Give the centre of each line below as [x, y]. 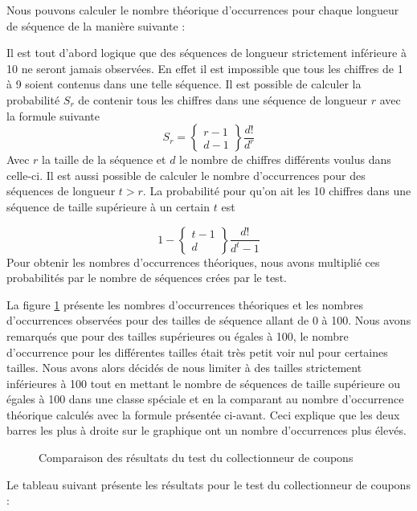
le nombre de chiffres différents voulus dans [285, 159]
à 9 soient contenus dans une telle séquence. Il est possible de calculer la [184, 84]
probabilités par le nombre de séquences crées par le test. [147, 278]
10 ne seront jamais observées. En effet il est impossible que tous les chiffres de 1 [205, 68]
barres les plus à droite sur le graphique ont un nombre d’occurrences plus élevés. [206, 430]
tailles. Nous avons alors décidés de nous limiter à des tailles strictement [184, 368]
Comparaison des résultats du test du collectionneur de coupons [196, 458]
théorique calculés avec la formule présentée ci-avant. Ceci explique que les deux [203, 414]
